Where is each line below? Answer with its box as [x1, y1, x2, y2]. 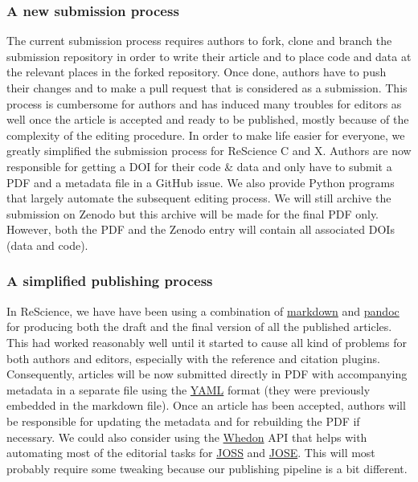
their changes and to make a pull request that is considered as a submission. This [6, 80, 408, 96]
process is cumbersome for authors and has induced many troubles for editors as [6, 95, 402, 112]
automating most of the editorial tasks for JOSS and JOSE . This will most [6, 444, 375, 461]
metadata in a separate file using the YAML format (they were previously [6, 381, 371, 398]
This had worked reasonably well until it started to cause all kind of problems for [6, 333, 407, 350]
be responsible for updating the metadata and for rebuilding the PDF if [6, 412, 360, 429]
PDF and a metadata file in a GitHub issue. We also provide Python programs [6, 174, 395, 190]
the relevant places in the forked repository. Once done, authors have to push [6, 63, 387, 80]
